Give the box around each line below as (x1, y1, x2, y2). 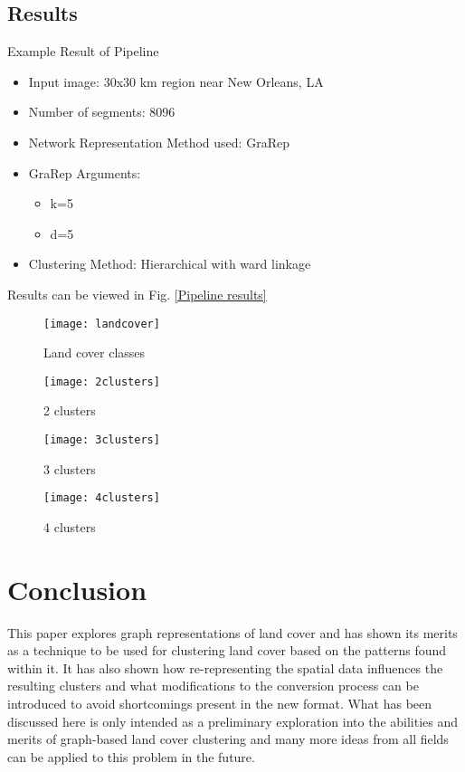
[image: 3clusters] (43, 434, 160, 447)
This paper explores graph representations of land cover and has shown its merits (7, 623, 458, 642)
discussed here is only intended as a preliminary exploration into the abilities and (7, 711, 459, 730)
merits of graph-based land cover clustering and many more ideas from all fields (7, 729, 449, 748)
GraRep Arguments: (28, 163, 141, 182)
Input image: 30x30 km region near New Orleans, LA (28, 71, 324, 91)
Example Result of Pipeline (7, 42, 159, 61)
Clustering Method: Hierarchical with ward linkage (28, 254, 311, 273)
